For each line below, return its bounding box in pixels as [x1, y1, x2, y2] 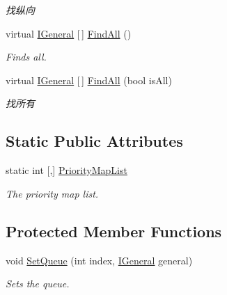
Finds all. [6, 49, 47, 64]
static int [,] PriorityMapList [6, 163, 127, 177]
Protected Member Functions [6, 220, 222, 241]
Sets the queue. [6, 276, 70, 291]
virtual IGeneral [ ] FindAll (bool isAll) [6, 72, 172, 87]
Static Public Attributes [6, 130, 183, 152]
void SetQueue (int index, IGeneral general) [6, 253, 193, 267]
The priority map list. [6, 186, 99, 200]
